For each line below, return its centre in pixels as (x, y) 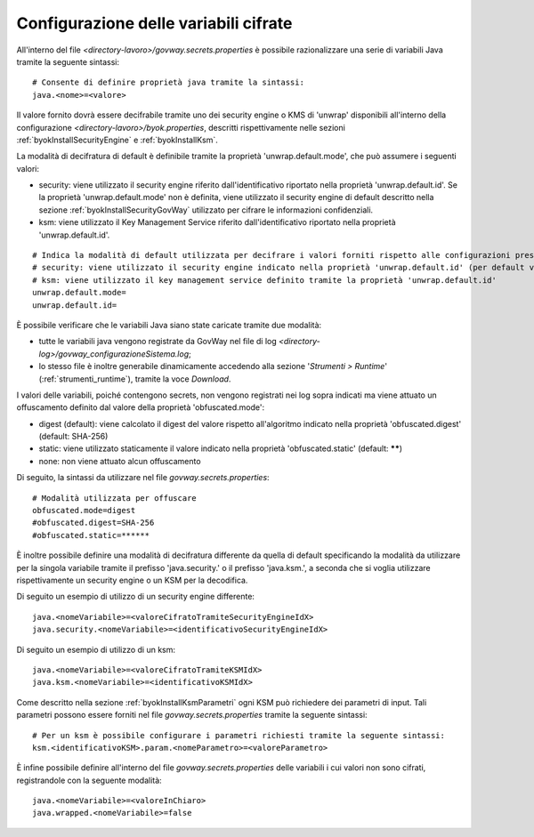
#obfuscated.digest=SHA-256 (93, 523)
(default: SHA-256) (73, 437)
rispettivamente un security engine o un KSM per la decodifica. (132, 580)
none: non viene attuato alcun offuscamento (120, 461)
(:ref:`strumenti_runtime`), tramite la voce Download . (135, 379)
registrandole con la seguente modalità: (89, 780)
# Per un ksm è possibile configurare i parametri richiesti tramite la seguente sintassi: (239, 735)
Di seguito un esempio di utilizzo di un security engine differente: (136, 597)
